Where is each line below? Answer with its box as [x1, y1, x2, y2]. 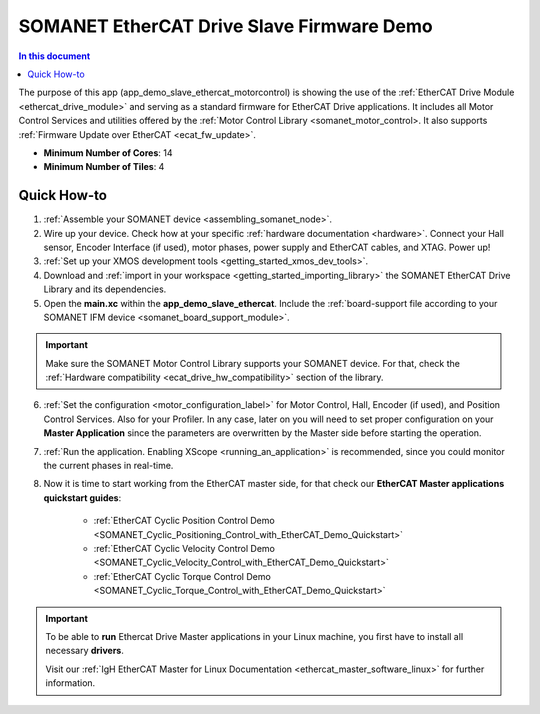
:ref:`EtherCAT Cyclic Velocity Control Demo [93, 543, 275, 554]
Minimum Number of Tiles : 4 [43, 161, 165, 173]
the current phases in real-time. [43, 460, 174, 472]
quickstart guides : [43, 491, 122, 504]
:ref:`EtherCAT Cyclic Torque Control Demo [93, 570, 272, 582]
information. [45, 677, 96, 689]
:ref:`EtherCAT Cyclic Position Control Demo [93, 515, 275, 527]
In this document [18, 50, 91, 62]
